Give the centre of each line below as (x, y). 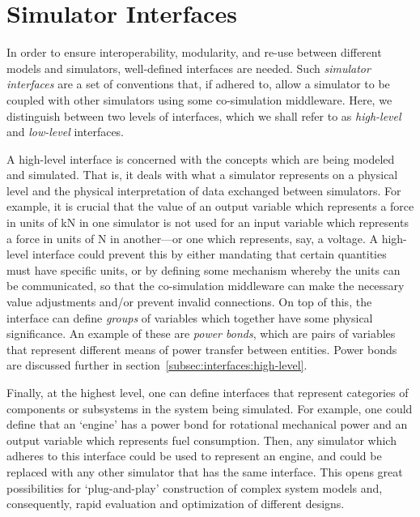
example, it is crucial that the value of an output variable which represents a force (210, 206)
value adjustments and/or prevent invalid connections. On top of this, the (189, 302)
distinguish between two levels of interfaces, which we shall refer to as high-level (204, 115)
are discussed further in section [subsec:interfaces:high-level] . (157, 365)
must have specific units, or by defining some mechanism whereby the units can (204, 269)
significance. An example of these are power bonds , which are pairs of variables (201, 333)
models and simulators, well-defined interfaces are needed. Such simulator (189, 68)
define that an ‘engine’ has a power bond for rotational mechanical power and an (207, 424)
